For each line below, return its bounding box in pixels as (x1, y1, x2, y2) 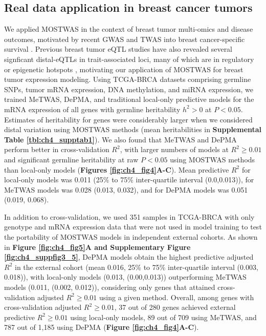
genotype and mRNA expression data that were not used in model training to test (4, 221, 262, 232)
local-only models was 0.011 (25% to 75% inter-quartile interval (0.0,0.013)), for (4, 174, 254, 185)
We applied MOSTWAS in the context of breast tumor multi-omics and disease (4, 24, 253, 34)
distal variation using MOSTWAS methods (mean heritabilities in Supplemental (4, 124, 262, 135)
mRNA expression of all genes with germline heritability (4, 103, 181, 114)
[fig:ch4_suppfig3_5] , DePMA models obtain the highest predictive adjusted (4, 251, 254, 262)
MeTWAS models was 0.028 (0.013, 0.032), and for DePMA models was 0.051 (4, 184, 248, 195)
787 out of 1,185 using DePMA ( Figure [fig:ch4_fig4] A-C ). (4, 322, 199, 332)
